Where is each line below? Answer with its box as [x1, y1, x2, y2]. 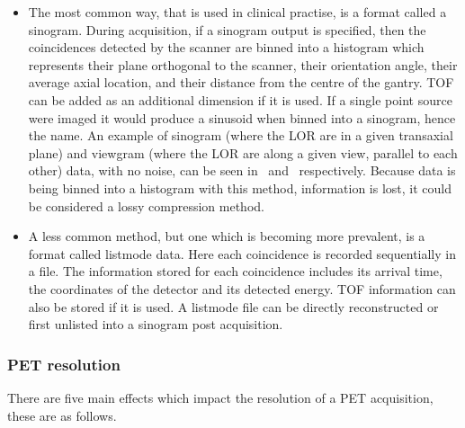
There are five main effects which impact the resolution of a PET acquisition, [7, 388, 434, 406]
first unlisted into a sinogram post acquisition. [28, 315, 283, 334]
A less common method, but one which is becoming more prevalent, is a [28, 227, 425, 245]
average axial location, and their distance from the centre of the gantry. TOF [28, 73, 454, 92]
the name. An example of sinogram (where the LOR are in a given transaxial [28, 126, 453, 145]
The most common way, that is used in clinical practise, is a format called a [28, 3, 447, 21]
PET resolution [7, 352, 121, 375]
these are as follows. [7, 406, 117, 424]
